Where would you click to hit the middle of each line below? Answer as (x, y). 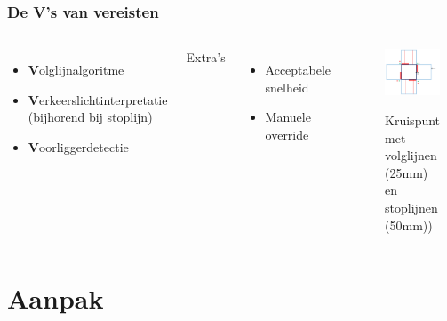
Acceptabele (298, 70)
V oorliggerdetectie (78, 147)
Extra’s (206, 57)
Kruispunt (413, 120)
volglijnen (411, 155)
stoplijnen (411, 207)
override (287, 134)
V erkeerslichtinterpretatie (98, 99)
